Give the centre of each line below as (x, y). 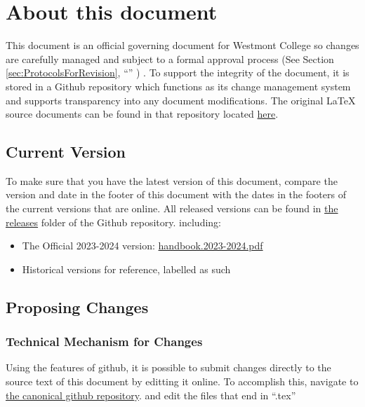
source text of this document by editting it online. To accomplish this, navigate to (182, 381)
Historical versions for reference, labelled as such (126, 269)
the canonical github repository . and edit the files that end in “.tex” (151, 395)
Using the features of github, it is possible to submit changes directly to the (168, 367)
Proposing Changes (77, 306)
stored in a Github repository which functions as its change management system (178, 86)
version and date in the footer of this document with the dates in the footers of (176, 194)
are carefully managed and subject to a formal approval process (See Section (170, 58)
